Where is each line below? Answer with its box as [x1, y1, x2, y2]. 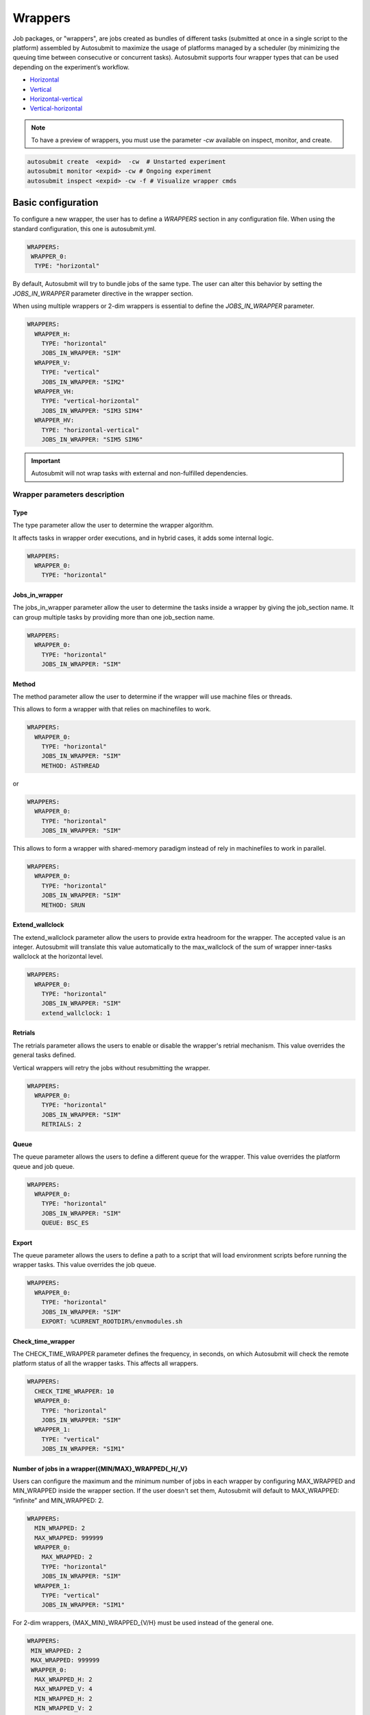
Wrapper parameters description [12, 490, 125, 499]
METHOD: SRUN [41, 901, 86, 909]
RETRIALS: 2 [41, 1120, 82, 1128]
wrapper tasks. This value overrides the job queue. [12, 1261, 157, 1269]
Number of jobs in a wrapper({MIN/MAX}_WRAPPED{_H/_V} [12, 1465, 188, 1473]
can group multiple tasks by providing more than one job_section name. [12, 613, 215, 621]
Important [31, 456, 61, 464]
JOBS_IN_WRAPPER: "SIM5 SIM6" [41, 436, 143, 443]
